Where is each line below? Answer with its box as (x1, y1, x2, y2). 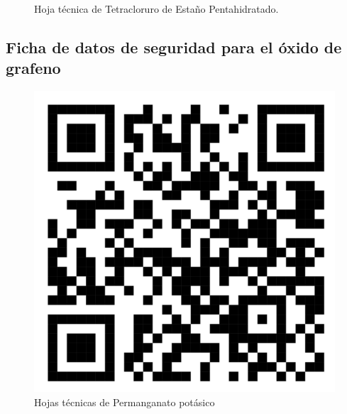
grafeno (6, 57, 61, 79)
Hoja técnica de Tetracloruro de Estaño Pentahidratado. (34, 1, 279, 16)
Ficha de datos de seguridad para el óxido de (6, 36, 342, 58)
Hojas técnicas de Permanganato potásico (34, 394, 215, 409)
